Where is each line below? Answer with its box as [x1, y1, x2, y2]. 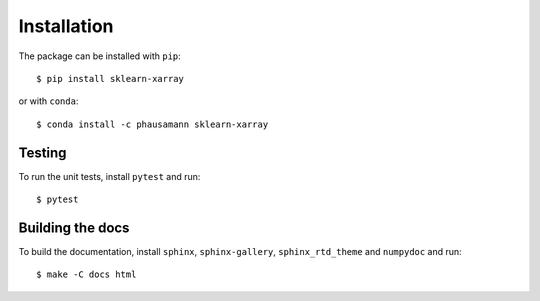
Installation [18, 15, 114, 37]
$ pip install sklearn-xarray [36, 73, 185, 84]
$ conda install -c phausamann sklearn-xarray [36, 118, 269, 130]
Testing [18, 144, 67, 161]
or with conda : [18, 95, 79, 107]
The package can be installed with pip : [18, 50, 182, 62]
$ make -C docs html [36, 269, 137, 280]
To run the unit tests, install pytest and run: [18, 170, 201, 182]
